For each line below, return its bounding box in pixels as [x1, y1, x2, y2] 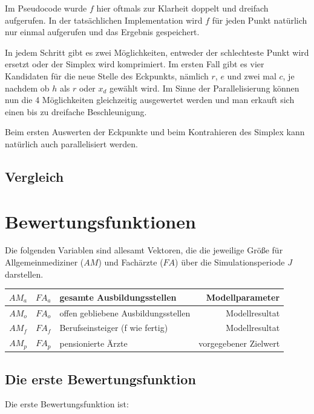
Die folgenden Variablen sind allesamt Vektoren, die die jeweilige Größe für [5, 244, 283, 256]
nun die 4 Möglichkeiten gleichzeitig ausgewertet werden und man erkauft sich [5, 93, 295, 106]
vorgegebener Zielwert [198, 336, 280, 349]
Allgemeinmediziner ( [5, 256, 84, 269]
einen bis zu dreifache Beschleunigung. [5, 105, 147, 118]
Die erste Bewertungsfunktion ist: [5, 398, 129, 410]
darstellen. [5, 267, 44, 280]
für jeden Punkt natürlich [212, 13, 307, 26]
